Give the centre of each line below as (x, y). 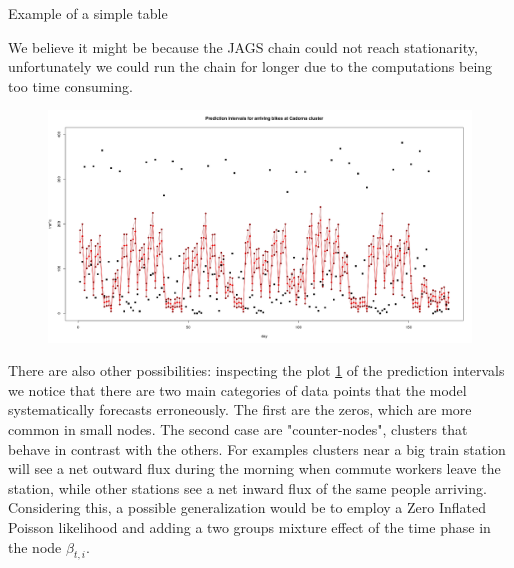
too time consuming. (70, 85)
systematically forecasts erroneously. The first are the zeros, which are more (240, 409)
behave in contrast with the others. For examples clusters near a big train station (257, 448)
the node (35, 546)
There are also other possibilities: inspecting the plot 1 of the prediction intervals (256, 370)
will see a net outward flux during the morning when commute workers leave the (254, 468)
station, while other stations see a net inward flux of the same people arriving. (247, 487)
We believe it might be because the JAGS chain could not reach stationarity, (243, 46)
